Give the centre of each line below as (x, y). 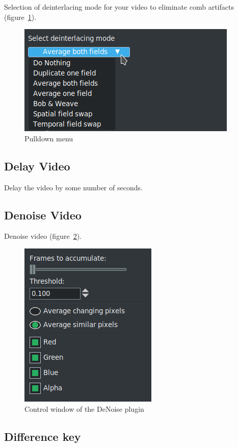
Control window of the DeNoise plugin (84, 408)
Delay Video (37, 166)
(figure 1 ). (20, 17)
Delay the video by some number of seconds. (73, 187)
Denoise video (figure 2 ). (43, 236)
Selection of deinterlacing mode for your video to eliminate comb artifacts (119, 7)
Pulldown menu (49, 138)
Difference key (43, 436)
